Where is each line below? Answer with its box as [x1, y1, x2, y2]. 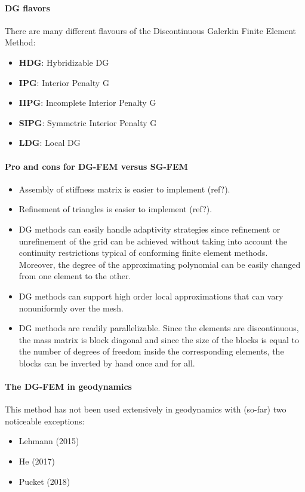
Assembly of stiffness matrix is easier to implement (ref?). [19, 182, 230, 195]
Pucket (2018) [19, 475, 70, 487]
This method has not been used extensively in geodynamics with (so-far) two [5, 403, 286, 415]
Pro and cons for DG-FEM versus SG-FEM [5, 160, 188, 172]
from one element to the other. [19, 270, 131, 282]
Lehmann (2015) [19, 435, 79, 447]
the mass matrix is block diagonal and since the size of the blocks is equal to [19, 333, 299, 346]
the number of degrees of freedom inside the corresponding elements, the [19, 345, 284, 357]
